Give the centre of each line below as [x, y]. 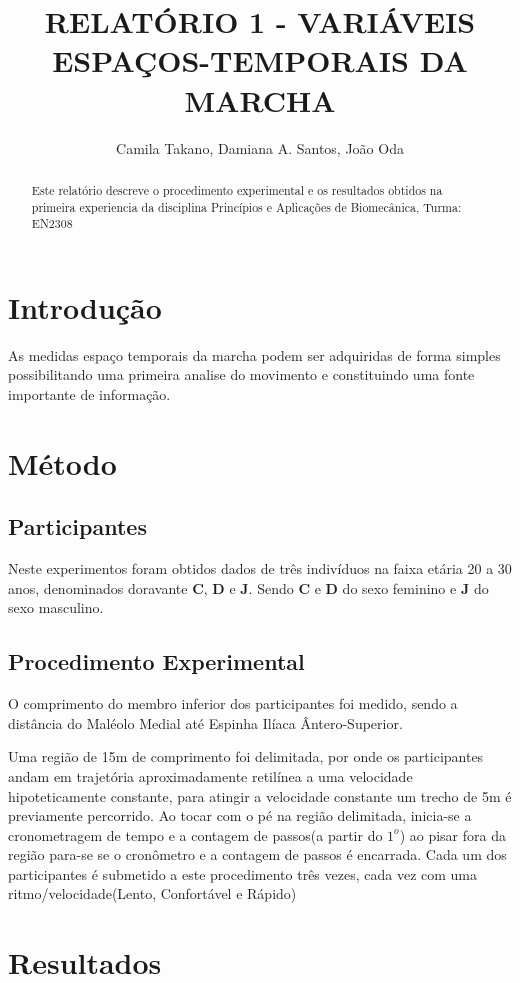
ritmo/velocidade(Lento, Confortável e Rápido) [152, 893]
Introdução [85, 306]
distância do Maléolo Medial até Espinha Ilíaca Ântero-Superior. [205, 722]
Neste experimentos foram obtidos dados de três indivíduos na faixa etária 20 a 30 [260, 568]
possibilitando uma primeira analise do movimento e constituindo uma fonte [241, 374]
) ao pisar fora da [452, 834]
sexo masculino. [56, 607]
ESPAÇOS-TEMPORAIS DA [260, 60]
